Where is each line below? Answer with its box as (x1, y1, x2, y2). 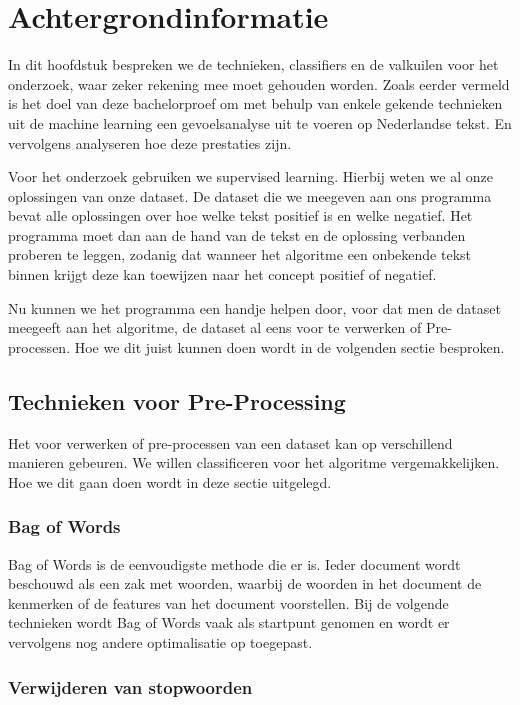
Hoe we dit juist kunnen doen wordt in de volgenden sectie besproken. (74, 336, 505, 357)
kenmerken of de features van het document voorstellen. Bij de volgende (8, 592, 449, 613)
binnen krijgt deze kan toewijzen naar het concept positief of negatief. (8, 264, 437, 285)
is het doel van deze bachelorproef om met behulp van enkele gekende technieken (8, 93, 503, 114)
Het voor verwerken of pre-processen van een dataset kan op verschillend (8, 432, 453, 453)
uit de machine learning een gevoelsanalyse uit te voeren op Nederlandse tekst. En (8, 112, 512, 133)
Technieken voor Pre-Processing (8, 385, 346, 416)
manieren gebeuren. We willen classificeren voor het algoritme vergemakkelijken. (8, 452, 500, 473)
